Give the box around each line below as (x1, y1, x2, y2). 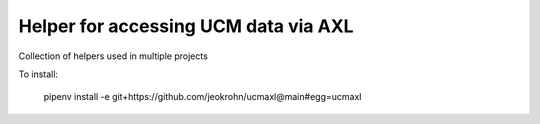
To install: (18, 68, 59, 80)
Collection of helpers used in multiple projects (18, 50, 209, 62)
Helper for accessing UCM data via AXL (18, 15, 354, 37)
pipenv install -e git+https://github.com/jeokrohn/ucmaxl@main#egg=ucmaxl (43, 91, 362, 103)
